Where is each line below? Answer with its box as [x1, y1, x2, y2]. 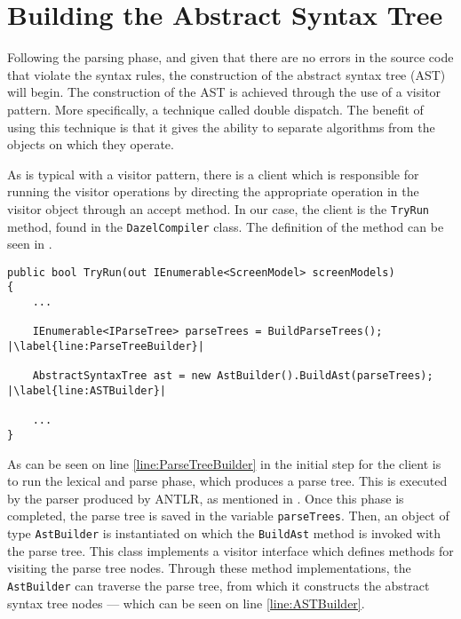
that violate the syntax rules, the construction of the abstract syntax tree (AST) [7, 65, 446, 83]
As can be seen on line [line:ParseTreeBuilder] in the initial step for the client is [7, 454, 441, 472]
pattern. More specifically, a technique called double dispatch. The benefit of [7, 99, 424, 118]
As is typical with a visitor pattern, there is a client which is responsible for [7, 164, 419, 183]
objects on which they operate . [7, 135, 174, 154]
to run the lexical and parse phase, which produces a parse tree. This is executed [7, 472, 448, 490]
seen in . [7, 234, 52, 253]
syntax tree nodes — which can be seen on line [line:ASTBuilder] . [7, 593, 365, 612]
